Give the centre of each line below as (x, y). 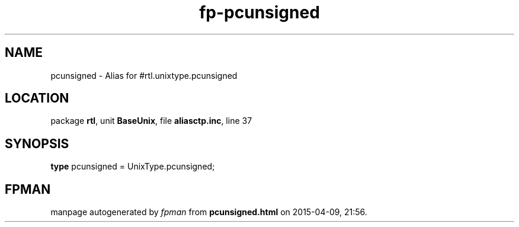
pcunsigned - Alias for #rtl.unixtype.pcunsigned (144, 75)
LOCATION (37, 98)
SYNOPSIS (37, 143)
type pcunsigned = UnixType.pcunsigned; (133, 167)
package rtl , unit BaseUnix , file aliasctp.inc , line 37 (151, 121)
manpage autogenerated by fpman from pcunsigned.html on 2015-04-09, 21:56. (209, 212)
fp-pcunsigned (259, 12)
